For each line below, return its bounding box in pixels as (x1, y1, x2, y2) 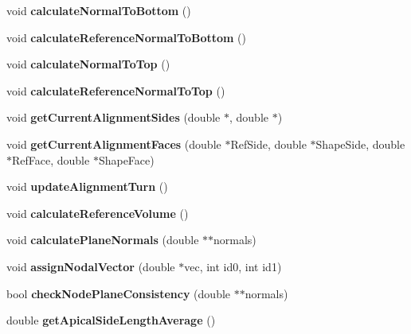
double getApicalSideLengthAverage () (6, 312, 216, 328)
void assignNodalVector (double (6, 258, 175, 274)
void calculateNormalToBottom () (6, 2, 191, 18)
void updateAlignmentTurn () (6, 178, 168, 195)
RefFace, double (12, 151, 90, 168)
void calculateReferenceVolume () (6, 204, 189, 221)
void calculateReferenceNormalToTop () (6, 82, 225, 99)
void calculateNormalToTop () (6, 56, 170, 72)
